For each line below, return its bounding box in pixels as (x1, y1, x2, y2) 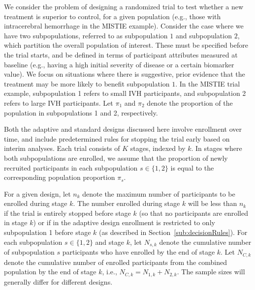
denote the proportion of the (147, 97, 233, 108)
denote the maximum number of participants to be (82, 188, 235, 199)
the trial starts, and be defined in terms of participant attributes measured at (4, 49, 238, 59)
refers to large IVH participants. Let (4, 97, 113, 108)
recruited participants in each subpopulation (4, 162, 138, 173)
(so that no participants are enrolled (139, 207, 248, 218)
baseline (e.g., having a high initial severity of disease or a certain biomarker (4, 59, 234, 69)
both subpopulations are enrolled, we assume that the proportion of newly (4, 152, 228, 163)
